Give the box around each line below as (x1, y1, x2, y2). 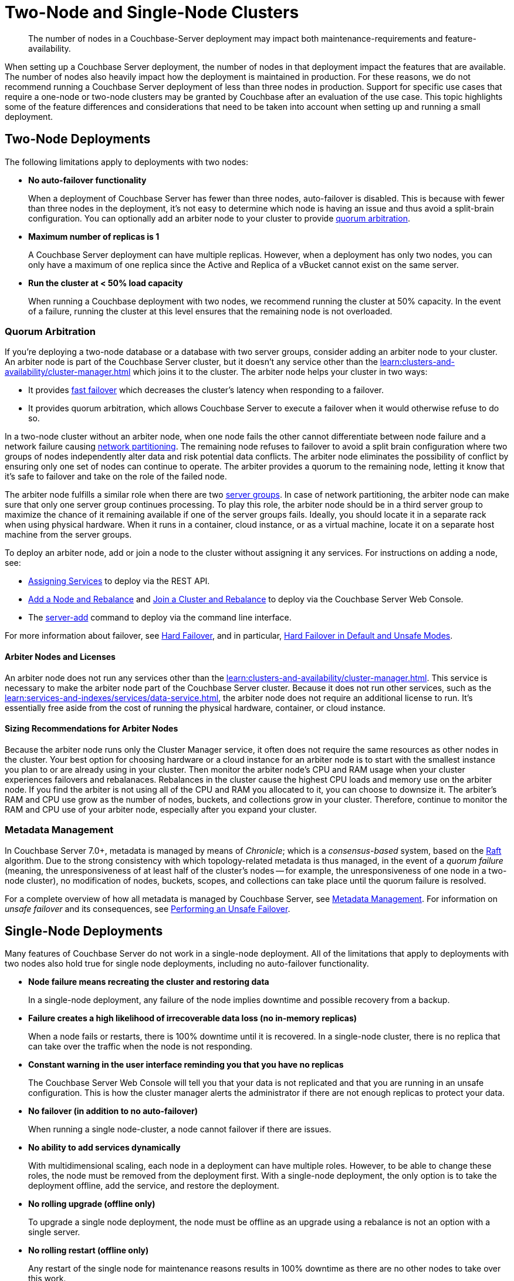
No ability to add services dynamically (28, 1142, 181, 1153)
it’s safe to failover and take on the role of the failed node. (5, 471, 227, 482)
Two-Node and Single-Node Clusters (5, 2, 299, 22)
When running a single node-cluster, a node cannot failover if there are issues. (28, 1124, 332, 1135)
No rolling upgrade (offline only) (28, 1199, 155, 1209)
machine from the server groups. (5, 529, 132, 540)
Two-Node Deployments (5, 132, 151, 147)
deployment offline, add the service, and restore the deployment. (28, 1181, 279, 1191)
